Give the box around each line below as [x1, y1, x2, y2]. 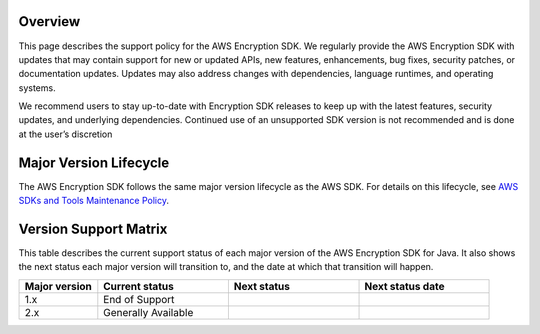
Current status [103, 279, 174, 293]
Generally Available [103, 305, 194, 319]
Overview [18, 13, 81, 30]
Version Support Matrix [18, 220, 168, 237]
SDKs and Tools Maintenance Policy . [18, 195, 170, 207]
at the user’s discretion [18, 128, 113, 140]
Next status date [364, 279, 445, 293]
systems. [18, 81, 56, 94]
